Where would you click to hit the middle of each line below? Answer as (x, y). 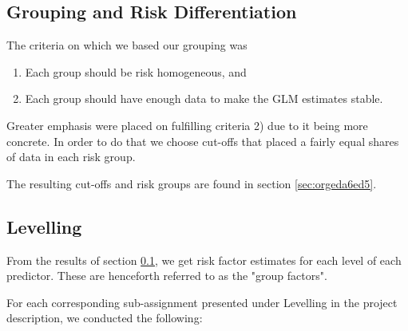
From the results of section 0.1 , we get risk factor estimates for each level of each (204, 260)
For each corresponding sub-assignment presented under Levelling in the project (202, 302)
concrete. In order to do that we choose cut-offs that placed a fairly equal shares (203, 141)
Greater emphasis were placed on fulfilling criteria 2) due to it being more (187, 125)
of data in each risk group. (71, 157)
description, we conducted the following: (105, 318)
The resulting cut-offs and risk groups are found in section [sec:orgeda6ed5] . (192, 183)
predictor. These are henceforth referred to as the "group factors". (167, 276)
